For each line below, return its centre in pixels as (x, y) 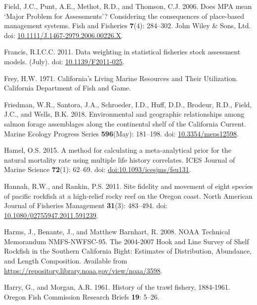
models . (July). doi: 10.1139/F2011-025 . (64, 61)
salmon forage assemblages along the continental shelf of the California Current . (125, 123)
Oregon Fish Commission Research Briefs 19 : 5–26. (82, 296)
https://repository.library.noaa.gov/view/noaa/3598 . (83, 270)
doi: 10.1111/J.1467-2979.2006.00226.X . (64, 35)
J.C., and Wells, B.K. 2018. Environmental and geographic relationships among (124, 114)
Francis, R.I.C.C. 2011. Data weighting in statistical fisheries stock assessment (122, 52)
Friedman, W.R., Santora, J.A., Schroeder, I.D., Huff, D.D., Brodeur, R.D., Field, (128, 104)
